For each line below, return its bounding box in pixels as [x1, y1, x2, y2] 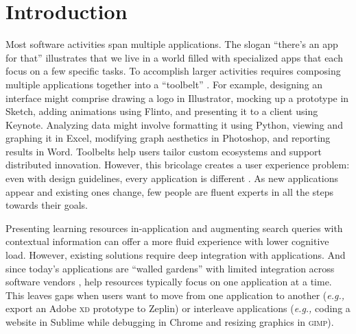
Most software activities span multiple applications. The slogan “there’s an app [5, 37, 338, 51]
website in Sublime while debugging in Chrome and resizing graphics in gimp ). [5, 315, 334, 329]
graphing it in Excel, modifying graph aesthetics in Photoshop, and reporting [5, 131, 331, 145]
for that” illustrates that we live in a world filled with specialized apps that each [5, 50, 343, 64]
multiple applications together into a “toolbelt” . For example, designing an [5, 77, 323, 91]
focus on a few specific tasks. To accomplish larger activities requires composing [5, 64, 341, 78]
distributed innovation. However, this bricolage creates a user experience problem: [5, 157, 350, 172]
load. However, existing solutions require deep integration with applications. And [5, 248, 346, 262]
